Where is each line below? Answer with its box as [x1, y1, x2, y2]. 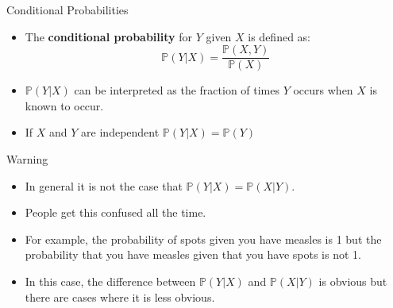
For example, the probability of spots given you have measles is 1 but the [25, 230, 382, 247]
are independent [81, 124, 160, 141]
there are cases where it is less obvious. [25, 288, 215, 305]
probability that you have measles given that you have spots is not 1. [25, 246, 361, 263]
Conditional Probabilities [6, 2, 129, 17]
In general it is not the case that [25, 177, 183, 194]
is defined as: [248, 28, 311, 44]
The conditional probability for [25, 28, 193, 44]
